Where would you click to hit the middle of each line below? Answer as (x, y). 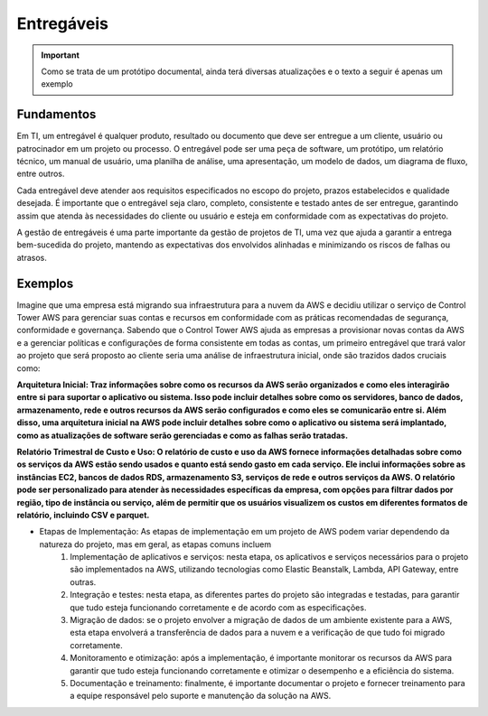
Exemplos (45, 283)
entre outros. (41, 174)
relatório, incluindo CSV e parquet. (83, 515)
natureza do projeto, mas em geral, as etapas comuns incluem (155, 544)
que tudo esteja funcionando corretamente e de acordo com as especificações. (218, 607)
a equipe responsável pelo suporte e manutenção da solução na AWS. (201, 696)
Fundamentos (56, 114)
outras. (83, 581)
